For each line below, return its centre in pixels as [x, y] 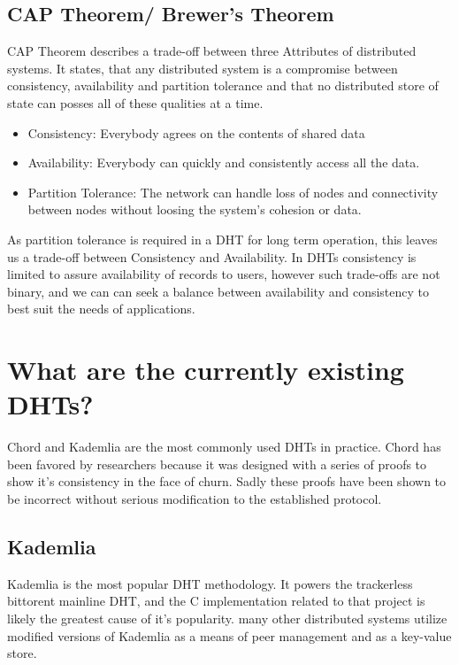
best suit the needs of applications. [101, 309]
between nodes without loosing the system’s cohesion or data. [195, 209]
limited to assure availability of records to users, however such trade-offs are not [224, 274]
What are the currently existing [206, 370]
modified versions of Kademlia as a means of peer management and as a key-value [229, 635]
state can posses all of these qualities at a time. [135, 102]
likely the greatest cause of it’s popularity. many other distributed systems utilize [227, 618]
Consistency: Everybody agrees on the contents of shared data [196, 132]
